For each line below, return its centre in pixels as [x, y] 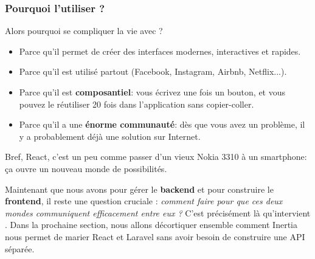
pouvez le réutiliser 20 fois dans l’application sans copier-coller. [137, 104]
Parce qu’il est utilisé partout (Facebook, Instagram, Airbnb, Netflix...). [153, 71]
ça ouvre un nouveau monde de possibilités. [86, 168]
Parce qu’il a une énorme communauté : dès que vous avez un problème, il [162, 124]
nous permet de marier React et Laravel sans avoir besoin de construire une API [155, 236]
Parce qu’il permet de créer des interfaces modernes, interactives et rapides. [160, 51]
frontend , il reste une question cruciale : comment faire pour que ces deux [144, 201]
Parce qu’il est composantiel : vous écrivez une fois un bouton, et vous [152, 92]
